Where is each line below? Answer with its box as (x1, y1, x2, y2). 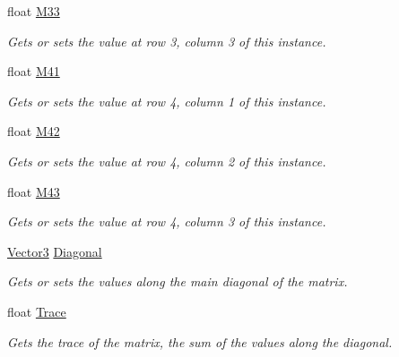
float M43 (7, 182, 60, 200)
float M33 (7, 2, 60, 20)
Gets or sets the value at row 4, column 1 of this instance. (7, 91, 326, 110)
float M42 (7, 122, 60, 140)
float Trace (7, 302, 66, 320)
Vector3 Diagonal (7, 242, 102, 260)
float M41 (7, 62, 60, 81)
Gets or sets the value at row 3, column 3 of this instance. (7, 31, 326, 50)
